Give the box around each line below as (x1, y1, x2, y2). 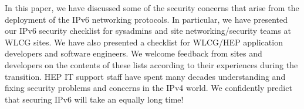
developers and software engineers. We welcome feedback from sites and (5, 47, 262, 59)
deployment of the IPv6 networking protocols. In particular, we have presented (5, 13, 288, 25)
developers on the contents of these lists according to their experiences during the (5, 58, 298, 71)
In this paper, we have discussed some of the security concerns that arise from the (5, 2, 299, 13)
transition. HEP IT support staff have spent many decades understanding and (5, 70, 286, 82)
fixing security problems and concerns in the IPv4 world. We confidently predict (5, 82, 292, 94)
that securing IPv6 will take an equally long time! (5, 93, 184, 105)
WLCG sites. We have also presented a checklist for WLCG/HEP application (5, 36, 283, 48)
